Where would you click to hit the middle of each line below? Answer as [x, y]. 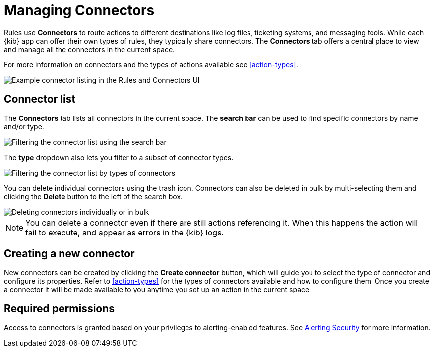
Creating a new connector [69, 254]
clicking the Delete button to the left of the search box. [93, 196]
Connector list [40, 99]
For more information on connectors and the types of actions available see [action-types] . [151, 64]
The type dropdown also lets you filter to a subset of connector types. [119, 157]
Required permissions [60, 308]
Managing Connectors [79, 10]
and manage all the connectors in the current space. [90, 49]
